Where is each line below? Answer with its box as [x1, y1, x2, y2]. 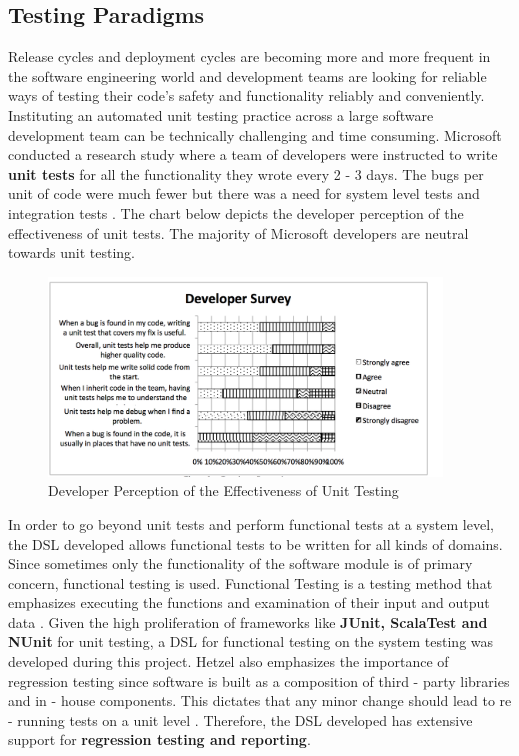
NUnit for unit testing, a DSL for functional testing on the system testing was [8, 631, 494, 652]
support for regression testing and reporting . [8, 729, 311, 750]
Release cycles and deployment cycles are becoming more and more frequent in [8, 46, 491, 67]
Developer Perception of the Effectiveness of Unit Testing [48, 480, 399, 501]
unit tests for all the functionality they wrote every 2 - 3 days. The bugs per [8, 163, 484, 184]
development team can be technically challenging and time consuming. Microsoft [8, 124, 502, 145]
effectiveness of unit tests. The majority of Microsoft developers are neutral [8, 222, 469, 243]
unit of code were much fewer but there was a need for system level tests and [8, 183, 480, 204]
